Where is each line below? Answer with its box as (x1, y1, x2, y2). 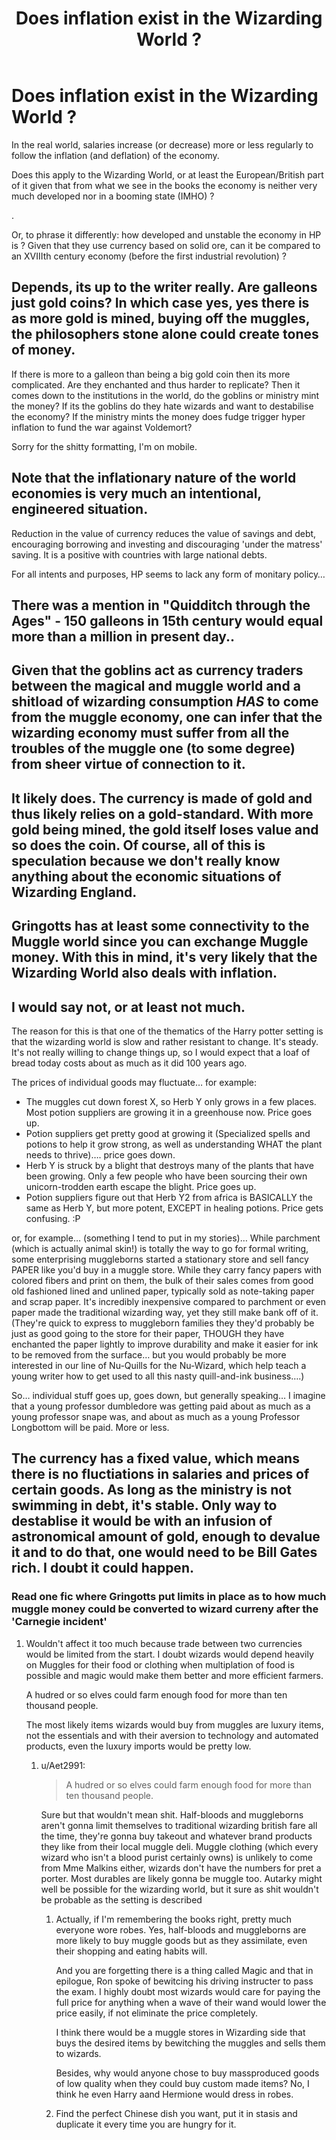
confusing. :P (25, 1212, 81, 1224)
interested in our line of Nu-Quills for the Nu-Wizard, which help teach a (11, 1359, 307, 1371)
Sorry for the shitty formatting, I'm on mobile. (11, 440, 198, 452)
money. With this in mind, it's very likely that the (11, 949, 318, 966)
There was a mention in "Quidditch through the (11, 597, 311, 614)
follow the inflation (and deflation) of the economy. (11, 149, 220, 161)
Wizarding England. (11, 883, 138, 901)
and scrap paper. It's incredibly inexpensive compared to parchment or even (11, 1295, 327, 1307)
